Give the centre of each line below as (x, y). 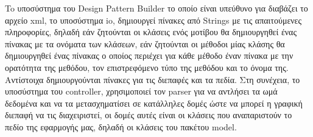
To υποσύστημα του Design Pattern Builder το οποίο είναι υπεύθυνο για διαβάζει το (156, 8)
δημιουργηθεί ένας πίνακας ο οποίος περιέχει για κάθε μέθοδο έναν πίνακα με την (149, 55)
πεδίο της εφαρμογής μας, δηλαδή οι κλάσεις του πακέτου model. (121, 126)
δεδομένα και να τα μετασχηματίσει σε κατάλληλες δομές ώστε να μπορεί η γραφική (154, 103)
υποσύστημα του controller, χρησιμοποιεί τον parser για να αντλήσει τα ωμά (141, 91)
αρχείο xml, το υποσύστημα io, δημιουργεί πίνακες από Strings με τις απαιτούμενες (153, 20)
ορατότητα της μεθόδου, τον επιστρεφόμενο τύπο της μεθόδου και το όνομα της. (147, 67)
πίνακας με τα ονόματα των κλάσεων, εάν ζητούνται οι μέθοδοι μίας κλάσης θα (145, 43)
